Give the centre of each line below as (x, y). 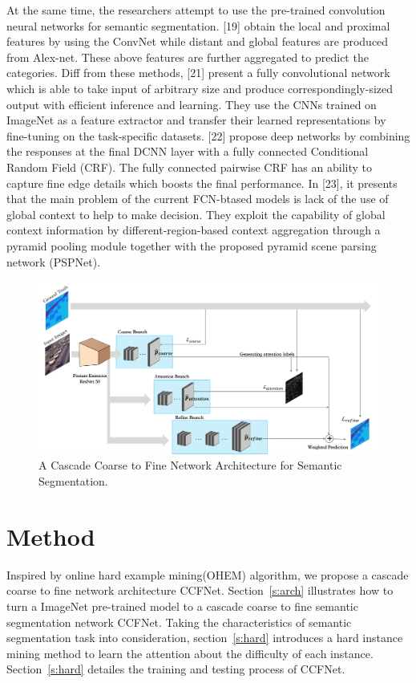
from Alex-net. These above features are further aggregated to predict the (188, 57)
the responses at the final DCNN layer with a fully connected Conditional (188, 151)
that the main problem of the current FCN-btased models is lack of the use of (198, 199)
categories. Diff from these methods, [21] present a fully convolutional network (198, 73)
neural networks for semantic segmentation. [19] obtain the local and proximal (198, 25)
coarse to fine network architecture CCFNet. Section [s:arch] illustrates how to (200, 590)
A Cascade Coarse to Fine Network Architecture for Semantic (190, 465)
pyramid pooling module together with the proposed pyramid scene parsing (192, 245)
